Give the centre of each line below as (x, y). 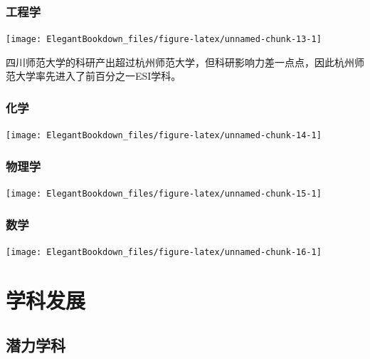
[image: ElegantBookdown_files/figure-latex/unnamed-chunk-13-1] (164, 40)
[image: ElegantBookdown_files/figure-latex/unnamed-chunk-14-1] (164, 136)
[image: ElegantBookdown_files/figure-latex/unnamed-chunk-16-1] (164, 253)
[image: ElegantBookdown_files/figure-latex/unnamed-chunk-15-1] (164, 194)
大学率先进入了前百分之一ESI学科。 (98, 76)
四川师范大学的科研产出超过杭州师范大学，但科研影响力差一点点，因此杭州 (180, 62)
